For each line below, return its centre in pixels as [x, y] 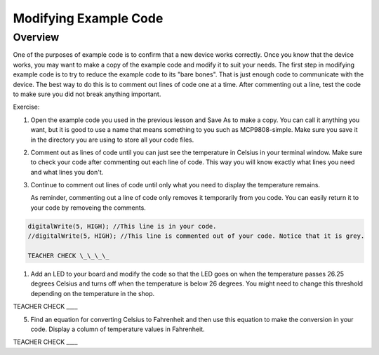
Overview [36, 37]
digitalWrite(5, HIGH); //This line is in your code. [122, 226]
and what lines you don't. [67, 172]
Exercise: [26, 107]
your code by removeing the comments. [88, 208]
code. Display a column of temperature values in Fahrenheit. [118, 329]
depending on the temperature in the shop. [93, 293]
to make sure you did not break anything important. [87, 94]
